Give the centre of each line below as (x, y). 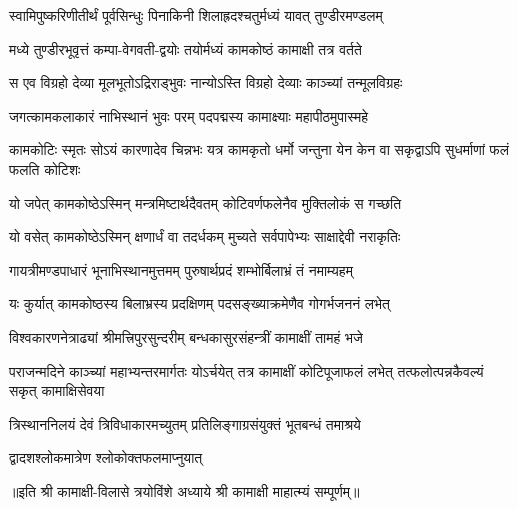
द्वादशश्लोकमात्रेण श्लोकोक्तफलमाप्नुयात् (106, 457)
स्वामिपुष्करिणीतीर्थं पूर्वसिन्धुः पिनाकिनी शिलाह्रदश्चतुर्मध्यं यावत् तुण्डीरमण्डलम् (196, 15)
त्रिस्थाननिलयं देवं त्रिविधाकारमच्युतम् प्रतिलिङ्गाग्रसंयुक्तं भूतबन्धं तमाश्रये (185, 423)
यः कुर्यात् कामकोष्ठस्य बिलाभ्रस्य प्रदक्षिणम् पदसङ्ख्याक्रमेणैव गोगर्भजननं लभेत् (199, 303)
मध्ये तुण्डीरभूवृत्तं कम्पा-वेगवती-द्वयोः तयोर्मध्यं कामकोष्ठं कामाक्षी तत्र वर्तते (185, 48)
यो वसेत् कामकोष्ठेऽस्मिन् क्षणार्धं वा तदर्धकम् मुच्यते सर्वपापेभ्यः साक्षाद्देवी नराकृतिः (205, 236)
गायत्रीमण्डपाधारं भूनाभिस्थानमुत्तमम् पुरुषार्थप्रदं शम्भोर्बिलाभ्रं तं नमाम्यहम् (181, 269)
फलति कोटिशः (45, 168)
